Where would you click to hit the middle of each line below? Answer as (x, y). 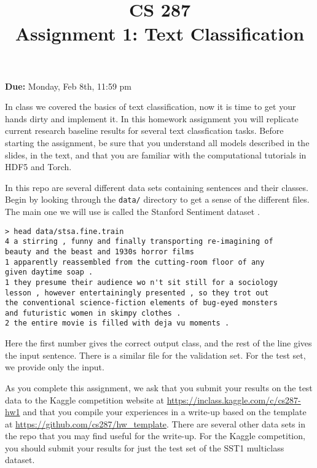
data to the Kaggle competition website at (85, 400)
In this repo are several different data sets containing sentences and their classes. (157, 187)
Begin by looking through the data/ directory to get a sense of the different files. (157, 199)
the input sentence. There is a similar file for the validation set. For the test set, (155, 355)
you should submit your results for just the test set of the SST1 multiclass (145, 447)
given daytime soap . (49, 272)
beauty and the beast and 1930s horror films (100, 252)
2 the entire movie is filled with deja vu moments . (117, 323)
